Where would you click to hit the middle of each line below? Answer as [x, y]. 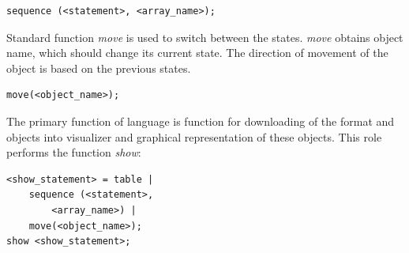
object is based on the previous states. [99, 68]
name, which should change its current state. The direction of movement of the [197, 53]
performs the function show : [74, 152]
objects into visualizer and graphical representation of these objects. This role [194, 136]
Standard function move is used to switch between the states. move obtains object [205, 37]
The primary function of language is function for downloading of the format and [201, 121]
